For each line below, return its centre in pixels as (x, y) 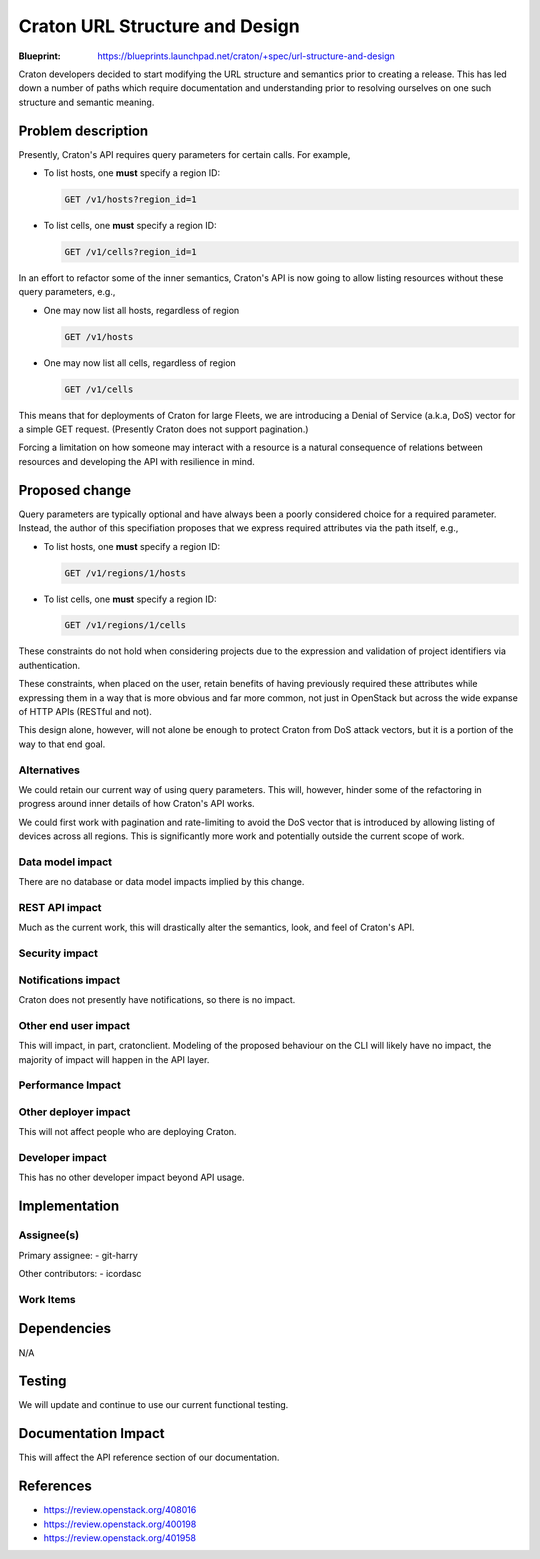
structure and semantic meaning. (86, 102)
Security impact (58, 953)
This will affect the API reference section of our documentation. (149, 1457)
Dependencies (65, 1328)
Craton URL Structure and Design (159, 26)
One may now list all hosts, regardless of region (141, 310)
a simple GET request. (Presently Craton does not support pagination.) (163, 429)
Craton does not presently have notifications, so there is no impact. (157, 1000)
